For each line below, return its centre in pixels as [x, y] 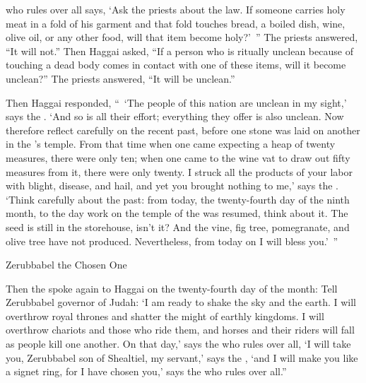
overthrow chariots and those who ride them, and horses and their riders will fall [180, 330]
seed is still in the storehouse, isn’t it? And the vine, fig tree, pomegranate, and [178, 226]
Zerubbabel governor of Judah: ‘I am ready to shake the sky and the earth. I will [181, 302]
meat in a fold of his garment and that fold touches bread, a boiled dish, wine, [176, 23]
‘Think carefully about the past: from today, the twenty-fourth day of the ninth [178, 199]
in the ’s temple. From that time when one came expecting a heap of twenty [171, 144]
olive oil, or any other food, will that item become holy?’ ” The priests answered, [182, 37]
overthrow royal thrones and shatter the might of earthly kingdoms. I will [165, 316]
